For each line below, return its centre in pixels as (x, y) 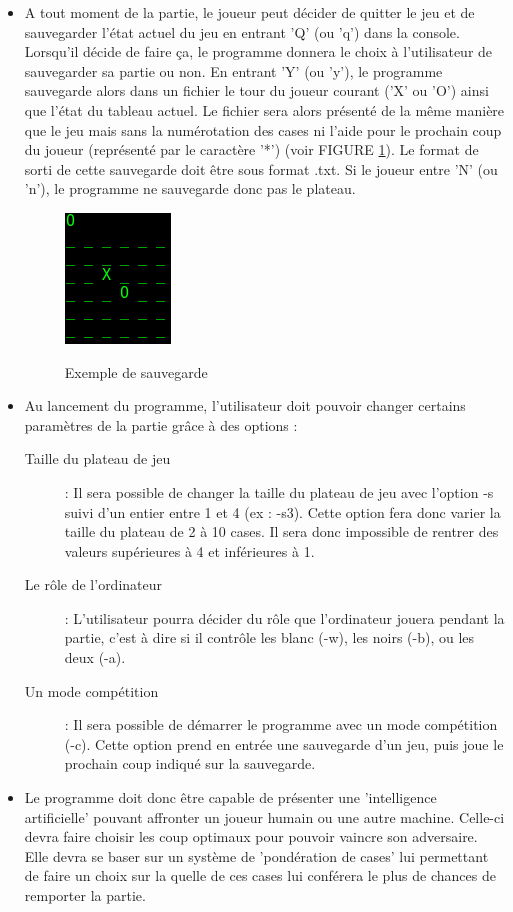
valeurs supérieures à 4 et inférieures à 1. (189, 550)
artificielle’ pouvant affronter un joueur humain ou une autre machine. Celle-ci (264, 816)
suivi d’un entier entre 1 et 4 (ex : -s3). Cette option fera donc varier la (282, 511)
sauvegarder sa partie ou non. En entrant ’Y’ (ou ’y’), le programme (233, 70)
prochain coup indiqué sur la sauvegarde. (190, 763)
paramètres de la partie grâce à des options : (161, 424)
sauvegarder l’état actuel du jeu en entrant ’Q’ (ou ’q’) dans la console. (242, 31)
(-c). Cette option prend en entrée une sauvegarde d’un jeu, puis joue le (284, 743)
